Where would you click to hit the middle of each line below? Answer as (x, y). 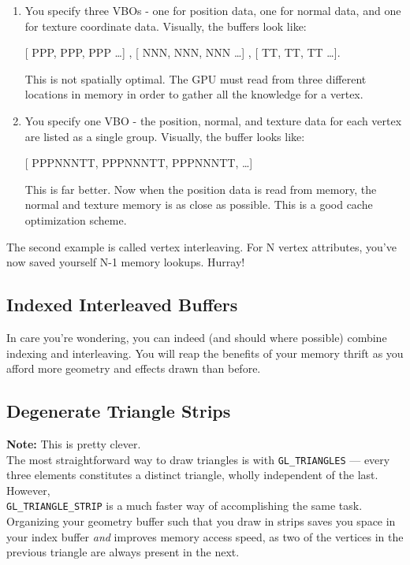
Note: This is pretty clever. (74, 443)
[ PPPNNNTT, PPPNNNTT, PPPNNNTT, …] (139, 163)
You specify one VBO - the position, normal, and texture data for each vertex (213, 120)
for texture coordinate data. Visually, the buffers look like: (166, 26)
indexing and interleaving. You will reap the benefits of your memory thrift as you (205, 353)
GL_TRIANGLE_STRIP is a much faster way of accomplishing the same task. (184, 506)
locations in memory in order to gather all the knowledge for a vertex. (194, 94)
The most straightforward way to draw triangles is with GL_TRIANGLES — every (198, 459)
